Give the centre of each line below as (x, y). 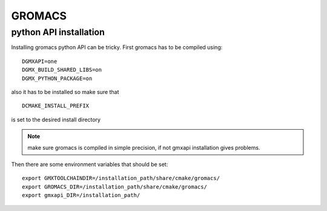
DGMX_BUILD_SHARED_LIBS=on (62, 70)
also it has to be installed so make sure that (65, 92)
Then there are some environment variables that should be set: (90, 164)
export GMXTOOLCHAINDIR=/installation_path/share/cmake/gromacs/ (121, 178)
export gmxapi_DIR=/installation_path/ (81, 195)
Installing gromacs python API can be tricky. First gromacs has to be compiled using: (117, 47)
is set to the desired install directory (56, 119)
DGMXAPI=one (40, 61)
